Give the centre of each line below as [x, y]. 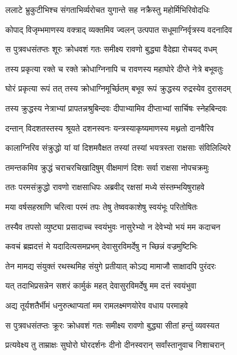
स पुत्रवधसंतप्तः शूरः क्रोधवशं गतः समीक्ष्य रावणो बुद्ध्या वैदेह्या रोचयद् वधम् [111, 49]
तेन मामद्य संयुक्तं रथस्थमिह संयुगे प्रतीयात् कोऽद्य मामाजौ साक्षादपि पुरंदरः [111, 266]
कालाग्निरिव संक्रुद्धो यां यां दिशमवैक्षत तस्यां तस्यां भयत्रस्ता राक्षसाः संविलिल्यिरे [118, 148]
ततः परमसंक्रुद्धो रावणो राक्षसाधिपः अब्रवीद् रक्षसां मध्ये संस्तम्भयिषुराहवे [105, 187]
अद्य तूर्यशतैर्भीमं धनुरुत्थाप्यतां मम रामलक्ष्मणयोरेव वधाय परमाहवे [97, 305]
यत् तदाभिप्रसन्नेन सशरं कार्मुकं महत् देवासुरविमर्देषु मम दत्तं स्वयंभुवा [101, 285]
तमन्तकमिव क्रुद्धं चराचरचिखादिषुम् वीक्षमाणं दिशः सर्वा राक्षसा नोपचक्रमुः [107, 167]
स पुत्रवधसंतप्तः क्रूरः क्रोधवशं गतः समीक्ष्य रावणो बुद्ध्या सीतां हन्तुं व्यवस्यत [112, 325]
